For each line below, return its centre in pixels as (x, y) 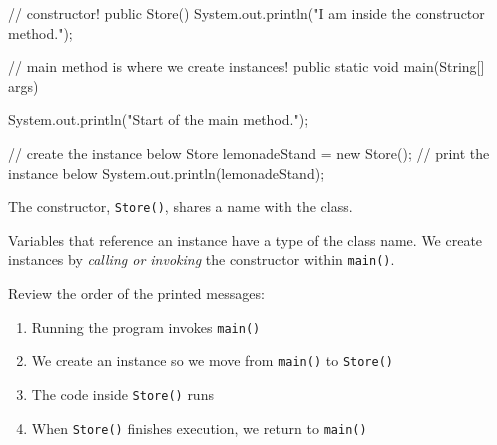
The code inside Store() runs (122, 393)
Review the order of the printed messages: (136, 293)
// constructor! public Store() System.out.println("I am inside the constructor (246, 13)
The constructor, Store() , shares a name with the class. (180, 206)
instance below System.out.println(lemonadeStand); (166, 172)
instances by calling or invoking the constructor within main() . (201, 259)
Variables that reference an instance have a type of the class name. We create (245, 239)
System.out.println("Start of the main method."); (158, 119)
